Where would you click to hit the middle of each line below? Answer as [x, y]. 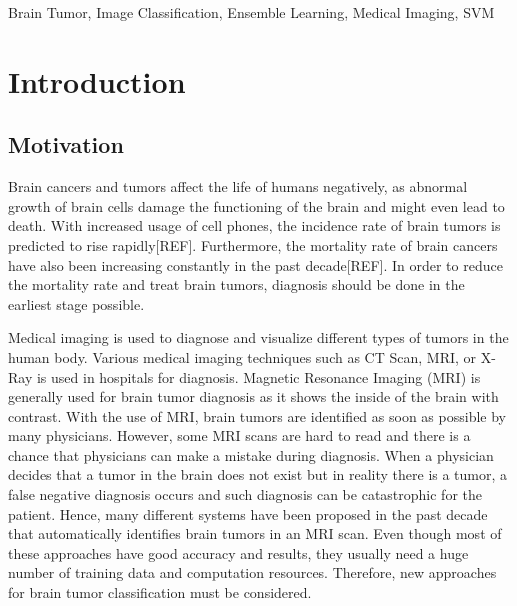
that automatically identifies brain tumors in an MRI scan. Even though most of [255, 533]
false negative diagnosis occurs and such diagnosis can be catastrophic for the [245, 494]
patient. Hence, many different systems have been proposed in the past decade [248, 513]
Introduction [97, 80]
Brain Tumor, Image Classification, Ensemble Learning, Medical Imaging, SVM [251, 12]
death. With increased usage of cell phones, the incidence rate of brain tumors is [254, 225]
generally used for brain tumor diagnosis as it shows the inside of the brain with [253, 396]
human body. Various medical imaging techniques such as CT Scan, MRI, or [242, 356]
